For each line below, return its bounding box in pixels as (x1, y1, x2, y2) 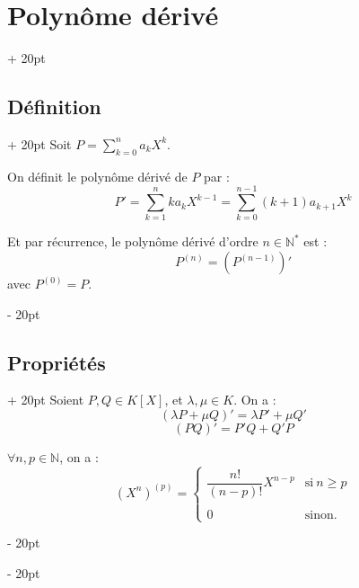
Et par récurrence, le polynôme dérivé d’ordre (7, 232, 258, 251)
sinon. (304, 509, 337, 521)
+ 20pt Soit (7, 134, 72, 153)
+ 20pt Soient (7, 390, 84, 409)
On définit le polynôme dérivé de (7, 166, 188, 185)
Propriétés (7, 348, 106, 376)
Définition (7, 93, 101, 120)
